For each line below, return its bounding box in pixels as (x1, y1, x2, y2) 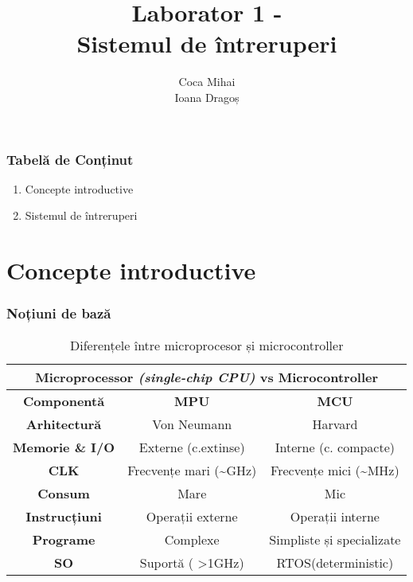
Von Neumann (152, 414, 232, 433)
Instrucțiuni (25, 506, 102, 525)
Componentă (22, 391, 105, 410)
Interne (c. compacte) (275, 437, 395, 456)
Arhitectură (25, 414, 102, 433)
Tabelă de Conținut (6, 149, 134, 169)
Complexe (164, 529, 220, 549)
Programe (32, 529, 95, 549)
